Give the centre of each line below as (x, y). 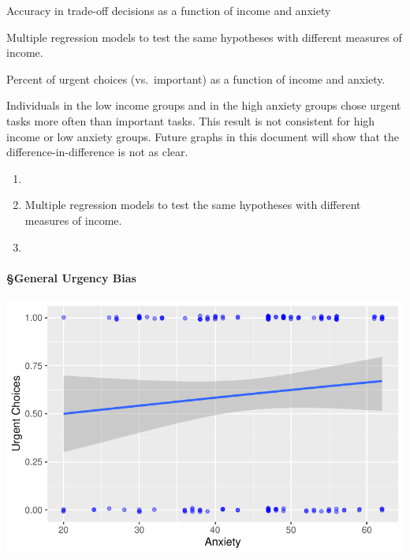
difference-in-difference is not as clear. (97, 152)
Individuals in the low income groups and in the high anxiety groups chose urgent (204, 105)
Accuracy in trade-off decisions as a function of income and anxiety (169, 10)
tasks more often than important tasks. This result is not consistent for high (191, 120)
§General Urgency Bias (71, 277)
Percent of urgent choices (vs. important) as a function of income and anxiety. (196, 78)
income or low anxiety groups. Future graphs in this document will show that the (203, 136)
